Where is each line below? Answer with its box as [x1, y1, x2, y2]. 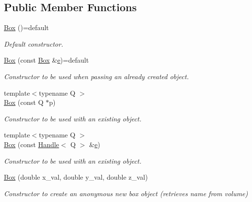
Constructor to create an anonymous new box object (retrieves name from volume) [4, 188, 248, 198]
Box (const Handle [4, 139, 59, 149]
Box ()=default [4, 22, 49, 33]
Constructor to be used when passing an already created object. [4, 71, 189, 81]
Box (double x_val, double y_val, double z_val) [4, 172, 148, 182]
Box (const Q [4, 97, 44, 107]
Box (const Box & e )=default [4, 55, 89, 65]
